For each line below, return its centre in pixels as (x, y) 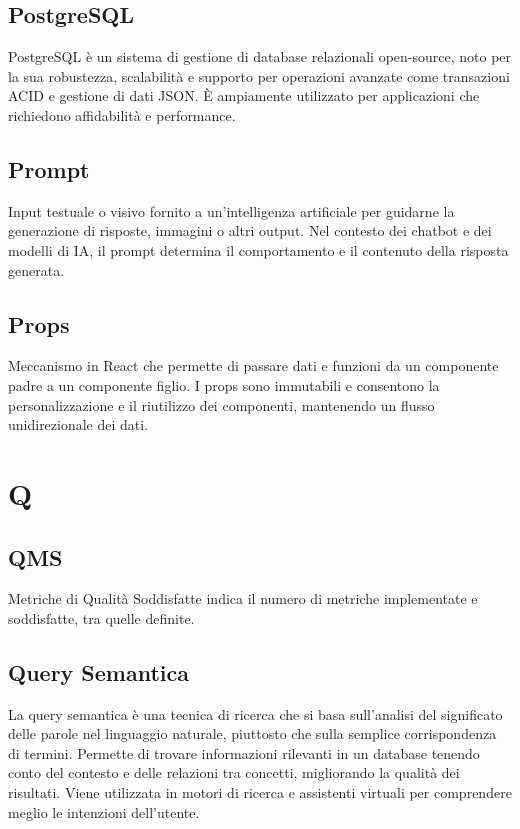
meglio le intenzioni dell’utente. (104, 811)
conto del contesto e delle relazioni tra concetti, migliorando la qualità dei (234, 772)
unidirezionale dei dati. (78, 424)
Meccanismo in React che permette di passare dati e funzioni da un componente (253, 365)
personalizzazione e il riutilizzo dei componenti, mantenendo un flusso (221, 404)
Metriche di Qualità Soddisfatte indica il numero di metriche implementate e (243, 598)
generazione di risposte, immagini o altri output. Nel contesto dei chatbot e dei (250, 230)
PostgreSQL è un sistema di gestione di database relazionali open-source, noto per (260, 56)
